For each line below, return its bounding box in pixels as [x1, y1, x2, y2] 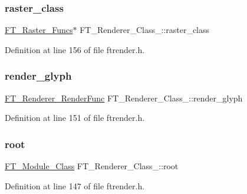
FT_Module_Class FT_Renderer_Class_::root [5, 160, 179, 172]
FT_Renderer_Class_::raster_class [80, 24, 210, 36]
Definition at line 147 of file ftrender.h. [5, 179, 145, 192]
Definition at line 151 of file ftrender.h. [5, 111, 145, 124]
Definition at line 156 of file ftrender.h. [5, 43, 145, 55]
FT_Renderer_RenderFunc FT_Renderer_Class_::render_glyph [5, 91, 243, 104]
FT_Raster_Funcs [5, 24, 73, 36]
